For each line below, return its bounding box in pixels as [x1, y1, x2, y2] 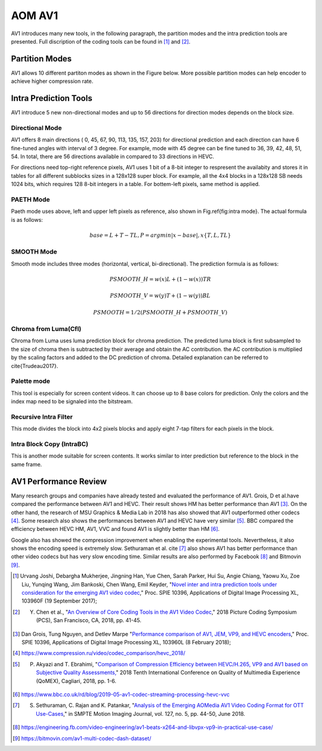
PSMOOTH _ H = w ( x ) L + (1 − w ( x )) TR [109, 276, 211, 283]
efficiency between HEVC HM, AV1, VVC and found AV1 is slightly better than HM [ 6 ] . [11, 526, 220, 533]
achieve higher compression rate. [11, 78, 94, 85]
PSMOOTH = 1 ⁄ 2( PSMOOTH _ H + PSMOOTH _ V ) [93, 309, 228, 316]
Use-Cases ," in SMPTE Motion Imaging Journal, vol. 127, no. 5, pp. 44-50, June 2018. [36, 710, 246, 717]
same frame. [11, 461, 42, 468]
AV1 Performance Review [11, 476, 107, 486]
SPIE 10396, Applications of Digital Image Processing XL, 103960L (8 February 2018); [21, 638, 231, 645]
